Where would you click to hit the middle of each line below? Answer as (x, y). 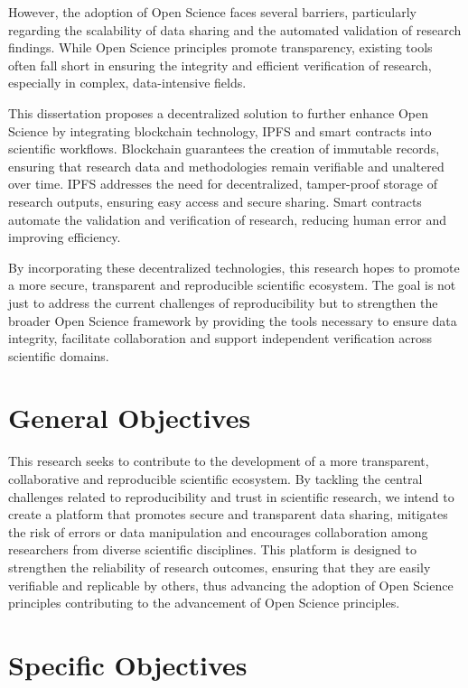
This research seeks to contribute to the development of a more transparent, (219, 461)
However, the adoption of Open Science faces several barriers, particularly (213, 12)
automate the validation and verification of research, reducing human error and (227, 219)
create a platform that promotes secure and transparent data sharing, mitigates (228, 514)
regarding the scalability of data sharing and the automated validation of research (235, 29)
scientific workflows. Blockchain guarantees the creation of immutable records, (224, 149)
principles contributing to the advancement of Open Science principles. (204, 603)
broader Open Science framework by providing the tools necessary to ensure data (233, 320)
